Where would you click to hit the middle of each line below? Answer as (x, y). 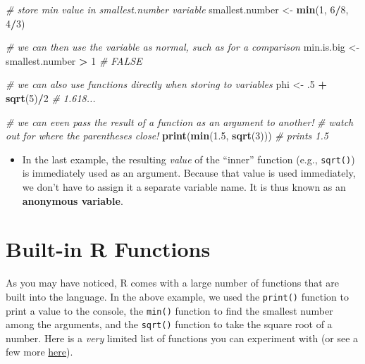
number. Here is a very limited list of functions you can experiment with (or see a (182, 338)
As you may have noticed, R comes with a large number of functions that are (173, 283)
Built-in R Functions (108, 249)
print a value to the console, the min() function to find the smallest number (169, 310)
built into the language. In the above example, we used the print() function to (177, 296)
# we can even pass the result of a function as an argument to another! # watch (180, 121)
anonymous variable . (73, 200)
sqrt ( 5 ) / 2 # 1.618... (51, 98)
